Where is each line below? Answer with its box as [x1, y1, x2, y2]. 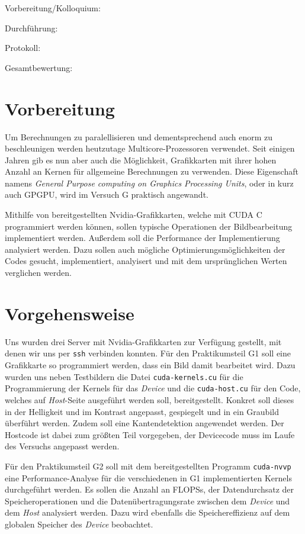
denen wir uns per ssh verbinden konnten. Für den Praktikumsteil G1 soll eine [5, 347, 291, 359]
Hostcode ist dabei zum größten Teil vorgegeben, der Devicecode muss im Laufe [5, 428, 295, 440]
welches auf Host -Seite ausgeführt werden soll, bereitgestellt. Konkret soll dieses [5, 393, 294, 406]
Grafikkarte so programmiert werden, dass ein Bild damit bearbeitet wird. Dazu [5, 359, 296, 371]
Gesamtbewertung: [5, 61, 73, 73]
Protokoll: [5, 41, 41, 54]
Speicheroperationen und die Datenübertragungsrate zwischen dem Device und [5, 494, 290, 507]
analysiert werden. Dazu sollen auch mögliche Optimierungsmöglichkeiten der [5, 243, 285, 255]
